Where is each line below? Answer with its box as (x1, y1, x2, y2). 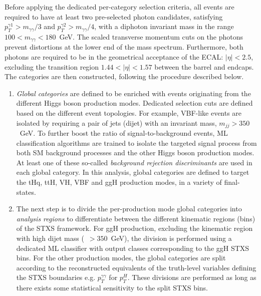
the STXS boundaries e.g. (16, 272, 96, 282)
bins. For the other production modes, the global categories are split (16, 252, 226, 263)
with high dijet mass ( (16, 232, 84, 243)
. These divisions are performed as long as (127, 272, 256, 282)
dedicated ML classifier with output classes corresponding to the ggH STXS (16, 242, 249, 253)
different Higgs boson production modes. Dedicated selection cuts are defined (16, 98, 253, 108)
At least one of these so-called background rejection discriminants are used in (16, 157, 252, 167)
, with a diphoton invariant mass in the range (94, 21, 234, 32)
